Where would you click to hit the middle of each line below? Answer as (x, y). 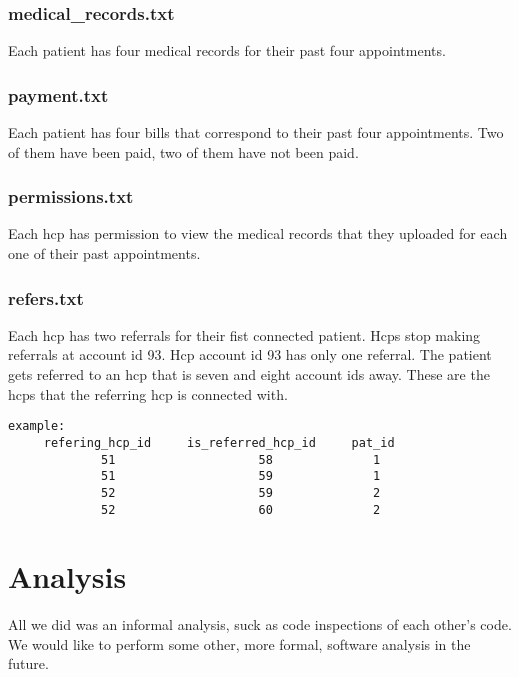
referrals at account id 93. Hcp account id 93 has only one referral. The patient (250, 354)
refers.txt (46, 297)
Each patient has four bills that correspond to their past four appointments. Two (256, 132)
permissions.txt (71, 196)
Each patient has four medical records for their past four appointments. (227, 50)
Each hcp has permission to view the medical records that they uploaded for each (258, 233)
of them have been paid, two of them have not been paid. (183, 151)
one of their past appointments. (104, 253)
